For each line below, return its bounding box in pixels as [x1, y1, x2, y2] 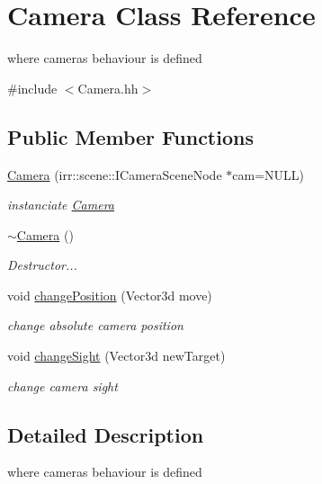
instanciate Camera [7, 195, 114, 214]
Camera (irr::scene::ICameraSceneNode [7, 165, 222, 184]
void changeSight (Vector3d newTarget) [7, 346, 226, 365]
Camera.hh [77, 78, 139, 97]
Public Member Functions [7, 122, 254, 150]
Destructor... [7, 255, 77, 274]
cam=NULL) [232, 165, 304, 184]
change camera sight [7, 376, 118, 395]
